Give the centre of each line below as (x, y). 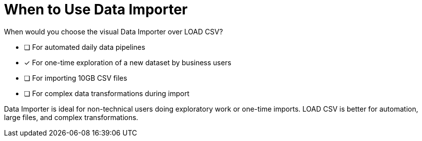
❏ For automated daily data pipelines (85, 47)
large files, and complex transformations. (71, 117)
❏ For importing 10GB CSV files (76, 78)
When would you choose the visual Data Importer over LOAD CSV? (114, 31)
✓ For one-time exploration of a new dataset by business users (128, 62)
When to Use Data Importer (96, 9)
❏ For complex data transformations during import (107, 93)
